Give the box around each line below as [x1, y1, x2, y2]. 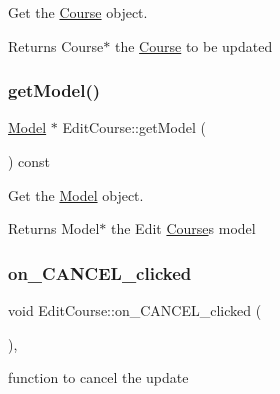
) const [8, 151, 51, 171]
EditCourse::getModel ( [62, 117, 206, 138]
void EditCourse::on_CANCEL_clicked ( [8, 300, 262, 320]
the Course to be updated [114, 35, 273, 56]
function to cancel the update [8, 367, 189, 388]
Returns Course [8, 35, 104, 56]
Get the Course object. [8, 2, 148, 22]
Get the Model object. [8, 184, 144, 205]
